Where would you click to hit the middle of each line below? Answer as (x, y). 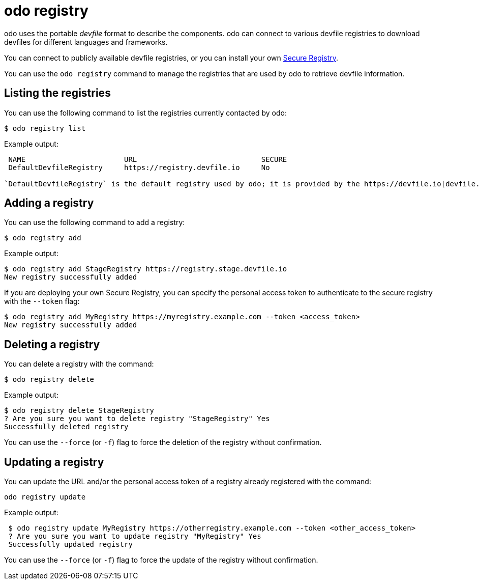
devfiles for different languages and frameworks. (86, 42)
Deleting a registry (52, 344)
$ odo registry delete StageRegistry (79, 411)
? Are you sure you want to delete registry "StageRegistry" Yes (137, 419)
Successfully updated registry (70, 545)
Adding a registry (49, 203)
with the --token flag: (42, 301)
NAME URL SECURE (148, 159)
